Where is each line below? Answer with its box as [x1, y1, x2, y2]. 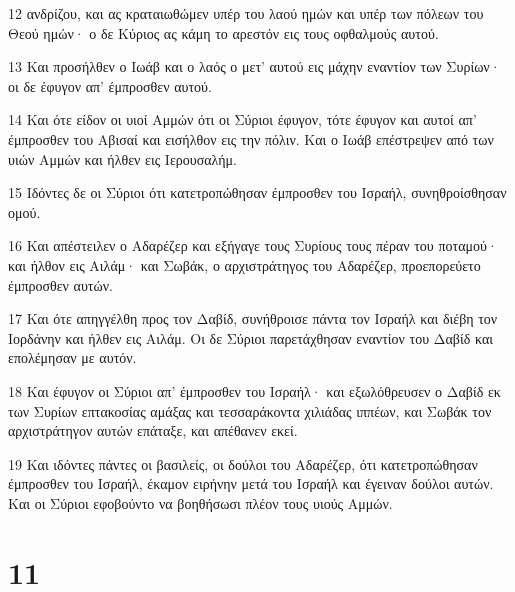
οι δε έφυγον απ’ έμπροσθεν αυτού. [8, 75, 212, 96]
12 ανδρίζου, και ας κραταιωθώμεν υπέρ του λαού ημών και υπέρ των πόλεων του [8, 3, 484, 23]
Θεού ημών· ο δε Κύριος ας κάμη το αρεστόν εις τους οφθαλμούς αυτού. [8, 22, 439, 43]
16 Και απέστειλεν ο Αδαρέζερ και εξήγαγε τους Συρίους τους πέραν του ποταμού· [8, 235, 498, 256]
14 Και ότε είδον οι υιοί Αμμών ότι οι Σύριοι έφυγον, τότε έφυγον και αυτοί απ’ [8, 109, 477, 130]
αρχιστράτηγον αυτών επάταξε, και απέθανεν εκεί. [8, 420, 298, 441]
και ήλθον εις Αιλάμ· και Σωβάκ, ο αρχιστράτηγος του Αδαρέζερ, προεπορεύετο [8, 254, 481, 275]
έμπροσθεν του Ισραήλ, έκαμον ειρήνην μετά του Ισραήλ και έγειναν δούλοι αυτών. [8, 473, 494, 494]
